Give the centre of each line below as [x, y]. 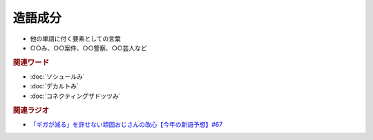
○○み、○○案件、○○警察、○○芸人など [89, 48]
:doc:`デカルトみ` [55, 86]
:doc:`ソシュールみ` [58, 77]
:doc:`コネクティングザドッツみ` [75, 96]
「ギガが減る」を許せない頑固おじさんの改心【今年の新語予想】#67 [126, 124]
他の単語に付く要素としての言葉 [75, 39]
